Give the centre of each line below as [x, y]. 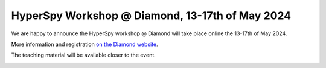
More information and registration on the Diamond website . [85, 44]
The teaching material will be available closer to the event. [84, 55]
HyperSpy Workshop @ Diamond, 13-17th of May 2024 [151, 16]
